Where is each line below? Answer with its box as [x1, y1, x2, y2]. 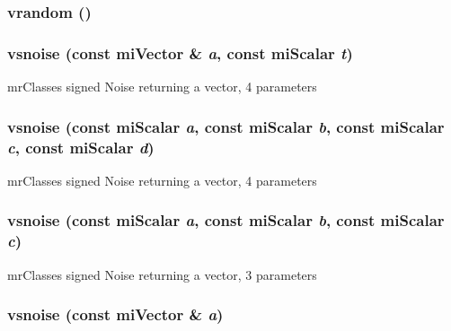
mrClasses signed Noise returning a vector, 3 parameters [7, 265, 317, 283]
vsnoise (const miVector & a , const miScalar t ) [7, 41, 353, 64]
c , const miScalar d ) [7, 135, 155, 158]
